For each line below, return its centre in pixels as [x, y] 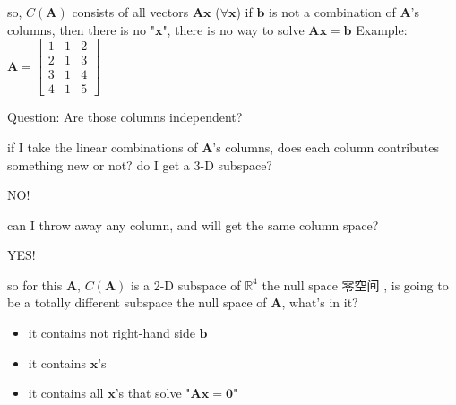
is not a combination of [332, 12]
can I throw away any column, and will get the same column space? [193, 224]
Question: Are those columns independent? [125, 117]
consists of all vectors [130, 12]
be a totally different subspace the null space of [137, 302]
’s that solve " [153, 393]
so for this [35, 284]
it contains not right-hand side [112, 333]
